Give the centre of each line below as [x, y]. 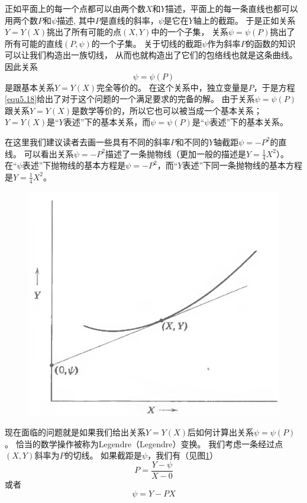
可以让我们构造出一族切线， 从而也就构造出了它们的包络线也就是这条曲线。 [151, 55]
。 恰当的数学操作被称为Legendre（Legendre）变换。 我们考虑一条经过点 [144, 443]
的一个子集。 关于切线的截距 [147, 43]
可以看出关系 [49, 153]
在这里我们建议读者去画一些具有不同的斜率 [88, 141]
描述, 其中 [76, 20]
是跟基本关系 [30, 87]
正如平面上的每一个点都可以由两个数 [75, 8]
